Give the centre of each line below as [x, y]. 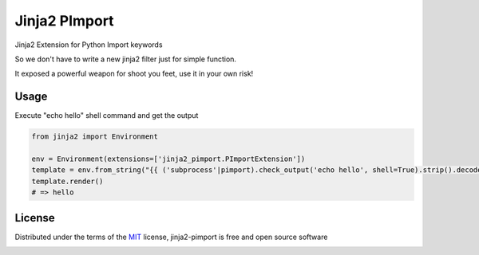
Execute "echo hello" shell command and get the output [107, 116]
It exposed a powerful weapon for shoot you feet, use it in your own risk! [134, 74]
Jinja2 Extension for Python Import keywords [89, 45]
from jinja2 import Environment [95, 137]
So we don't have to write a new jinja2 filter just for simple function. [126, 59]
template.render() [67, 181]
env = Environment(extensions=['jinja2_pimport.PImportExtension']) [168, 159]
